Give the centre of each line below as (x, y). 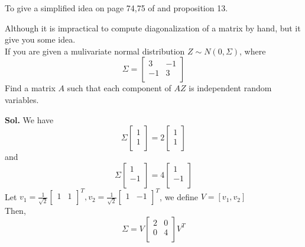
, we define (179, 196)
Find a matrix (30, 88)
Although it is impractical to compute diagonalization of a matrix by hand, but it (153, 28)
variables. (22, 99)
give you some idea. (40, 39)
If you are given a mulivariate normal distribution (95, 51)
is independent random (230, 88)
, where (253, 51)
